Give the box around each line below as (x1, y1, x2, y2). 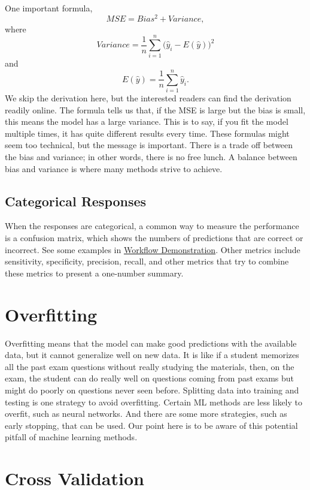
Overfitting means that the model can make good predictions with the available (5, 336, 297, 349)
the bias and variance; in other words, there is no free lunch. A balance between (5, 151, 297, 163)
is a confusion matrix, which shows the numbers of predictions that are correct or (5, 232, 303, 244)
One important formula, (5, 2, 93, 14)
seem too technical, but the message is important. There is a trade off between (5, 139, 293, 151)
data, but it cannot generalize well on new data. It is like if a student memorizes (5, 348, 299, 361)
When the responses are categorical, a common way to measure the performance (5, 220, 299, 232)
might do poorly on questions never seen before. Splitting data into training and (5, 383, 299, 396)
